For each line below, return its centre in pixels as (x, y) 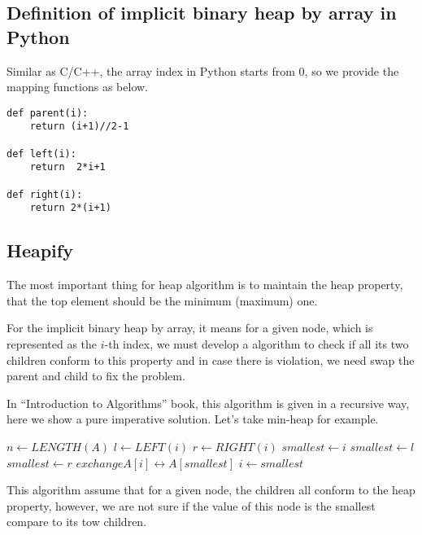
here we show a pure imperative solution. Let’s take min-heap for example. (193, 419)
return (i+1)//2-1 (79, 127)
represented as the (52, 344)
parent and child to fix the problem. (96, 376)
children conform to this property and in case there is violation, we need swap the (211, 360)
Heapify (40, 250)
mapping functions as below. (78, 87)
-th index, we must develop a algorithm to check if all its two (257, 344)
